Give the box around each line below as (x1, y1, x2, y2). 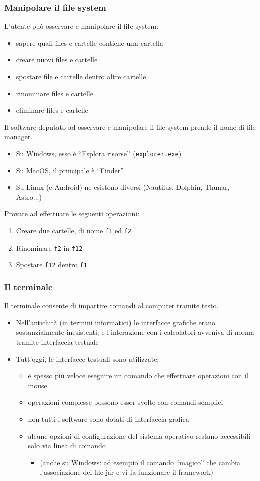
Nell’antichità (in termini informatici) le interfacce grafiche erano (16, 317, 216, 327)
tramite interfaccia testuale (16, 336, 99, 347)
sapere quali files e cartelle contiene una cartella (16, 37, 163, 48)
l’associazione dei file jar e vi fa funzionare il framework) (40, 467, 214, 477)
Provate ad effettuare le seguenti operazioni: (4, 208, 140, 219)
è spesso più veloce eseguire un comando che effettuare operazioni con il (28, 370, 249, 381)
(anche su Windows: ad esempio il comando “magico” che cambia (40, 457, 240, 467)
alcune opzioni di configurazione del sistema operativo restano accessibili (28, 430, 251, 441)
